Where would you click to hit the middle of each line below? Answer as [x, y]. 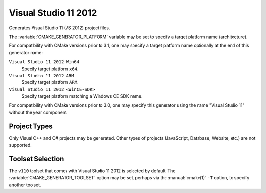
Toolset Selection [36, 159]
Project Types [31, 126]
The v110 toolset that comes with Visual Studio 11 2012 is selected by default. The [92, 171]
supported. [20, 145]
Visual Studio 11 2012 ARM [42, 76]
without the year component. [38, 112]
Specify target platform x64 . [50, 69]
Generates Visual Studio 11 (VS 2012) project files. [60, 28]
